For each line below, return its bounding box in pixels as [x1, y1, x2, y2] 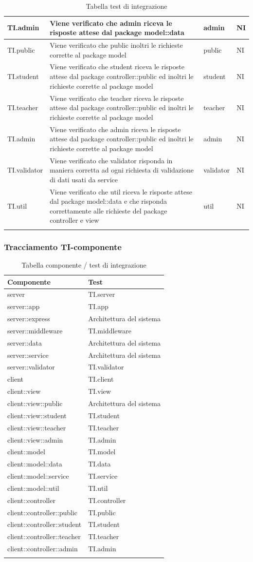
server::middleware [7, 325, 63, 335]
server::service [7, 349, 49, 360]
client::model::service [7, 471, 69, 481]
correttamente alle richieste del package [50, 205, 167, 215]
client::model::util [7, 483, 59, 493]
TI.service [88, 471, 118, 481]
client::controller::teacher [7, 531, 81, 542]
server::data [7, 337, 42, 348]
